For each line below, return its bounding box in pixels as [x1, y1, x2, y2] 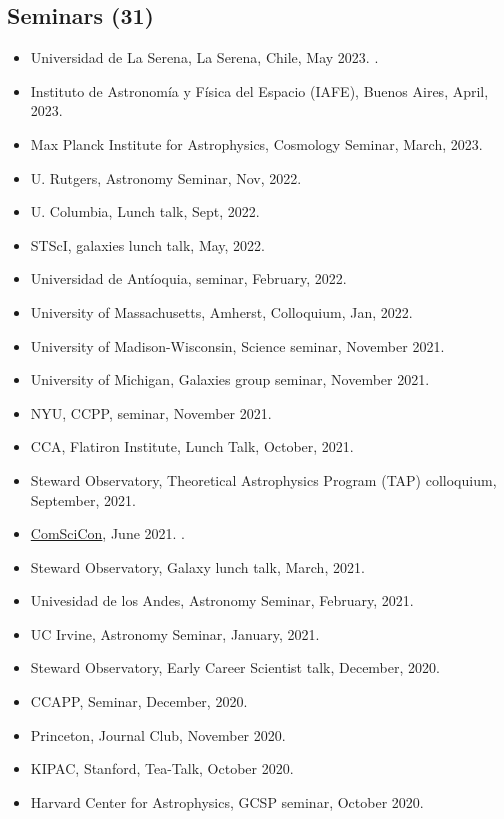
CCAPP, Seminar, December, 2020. [30, 691, 248, 712]
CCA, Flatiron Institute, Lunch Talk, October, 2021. [30, 436, 354, 457]
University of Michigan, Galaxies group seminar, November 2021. [30, 369, 430, 390]
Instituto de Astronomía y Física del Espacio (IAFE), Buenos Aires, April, [30, 80, 489, 101]
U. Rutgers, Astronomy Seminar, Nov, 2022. [30, 167, 302, 188]
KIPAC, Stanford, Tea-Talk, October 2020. [30, 758, 294, 779]
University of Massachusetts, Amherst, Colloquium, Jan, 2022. [30, 301, 413, 322]
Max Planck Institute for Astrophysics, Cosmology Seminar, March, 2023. [30, 133, 483, 154]
